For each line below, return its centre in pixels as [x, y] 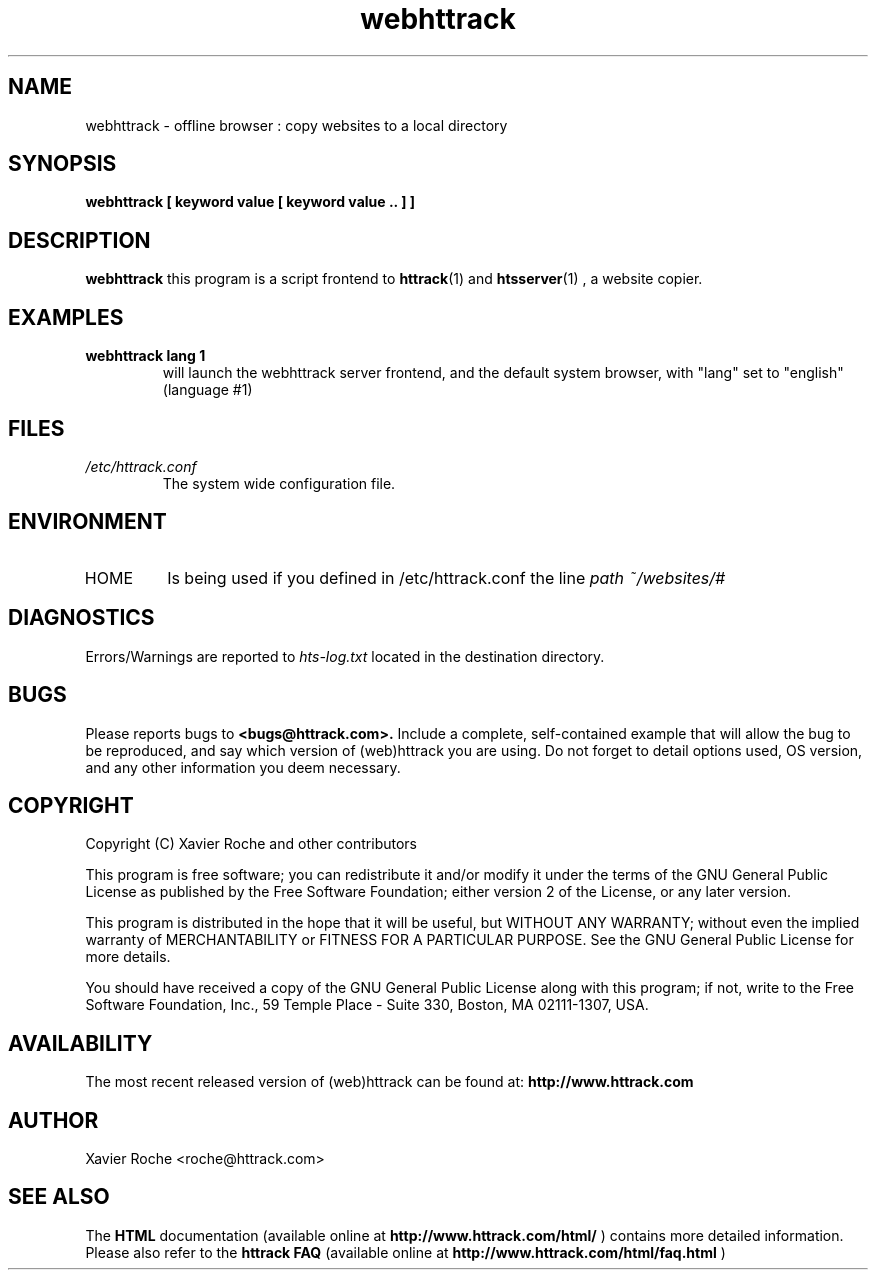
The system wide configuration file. [279, 483]
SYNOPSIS [62, 164]
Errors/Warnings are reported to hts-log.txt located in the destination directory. [345, 656]
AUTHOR [53, 1120]
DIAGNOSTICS [81, 618]
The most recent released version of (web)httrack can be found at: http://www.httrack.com [389, 1082]
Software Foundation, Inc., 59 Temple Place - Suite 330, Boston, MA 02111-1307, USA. [367, 1005]
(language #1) [207, 390]
